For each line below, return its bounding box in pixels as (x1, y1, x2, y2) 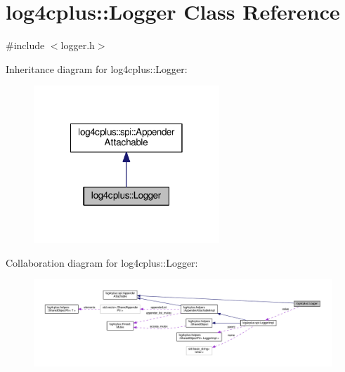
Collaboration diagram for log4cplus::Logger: (6, 255, 198, 270)
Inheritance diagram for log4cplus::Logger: (6, 61, 188, 76)
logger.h (60, 38, 95, 53)
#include (6, 38, 45, 53)
